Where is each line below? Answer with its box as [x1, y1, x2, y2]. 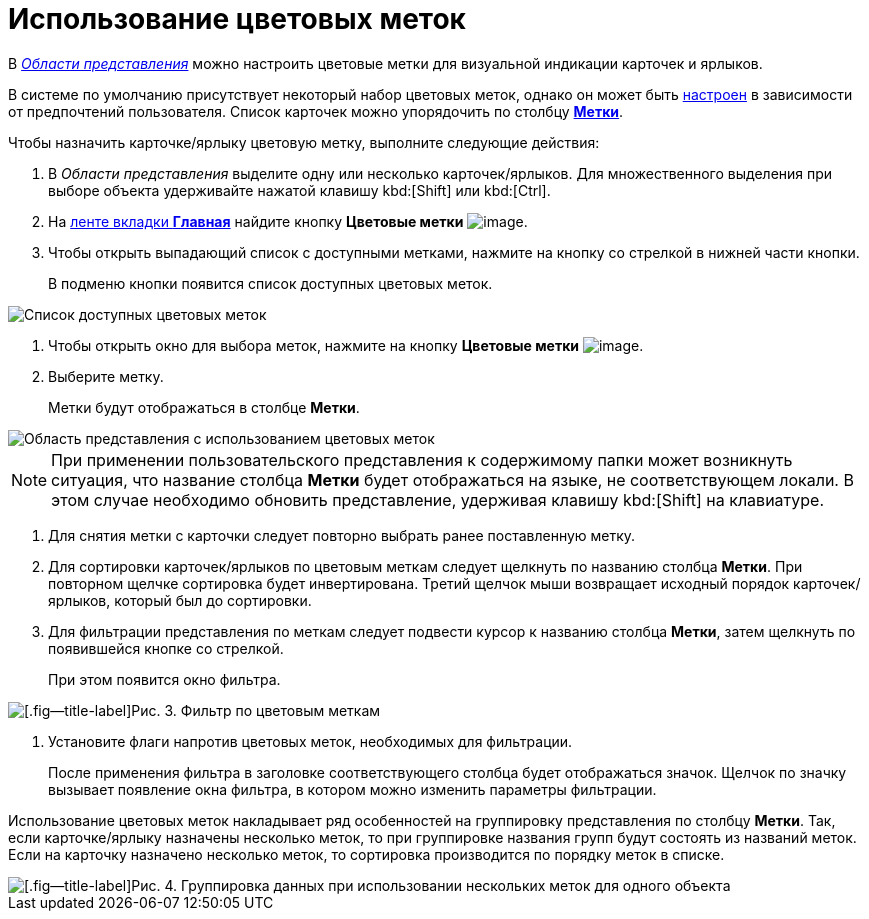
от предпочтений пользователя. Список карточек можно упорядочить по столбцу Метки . [8, 102, 624, 120]
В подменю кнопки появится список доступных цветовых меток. [48, 274, 493, 292]
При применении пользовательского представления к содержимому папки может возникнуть [51, 449, 793, 470]
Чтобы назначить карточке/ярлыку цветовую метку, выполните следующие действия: [8, 133, 600, 151]
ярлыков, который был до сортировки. [48, 591, 312, 609]
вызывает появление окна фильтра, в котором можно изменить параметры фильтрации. [48, 780, 657, 798]
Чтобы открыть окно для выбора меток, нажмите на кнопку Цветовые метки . [48, 336, 644, 354]
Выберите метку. [48, 367, 164, 385]
